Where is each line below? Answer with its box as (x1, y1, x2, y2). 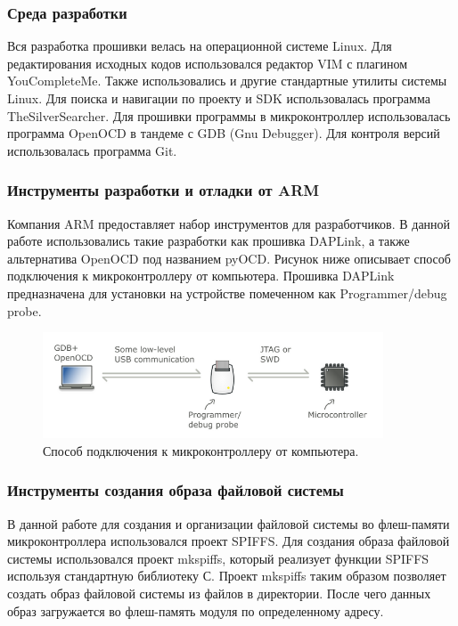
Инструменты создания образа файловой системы (7, 479, 344, 501)
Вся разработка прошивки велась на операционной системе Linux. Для (7, 37, 392, 55)
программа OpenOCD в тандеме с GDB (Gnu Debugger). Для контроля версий (7, 124, 440, 142)
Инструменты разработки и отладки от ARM (7, 179, 320, 201)
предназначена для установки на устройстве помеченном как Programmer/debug (7, 283, 447, 302)
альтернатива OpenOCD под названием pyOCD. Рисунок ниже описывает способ (7, 248, 451, 267)
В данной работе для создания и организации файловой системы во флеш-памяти (7, 514, 450, 533)
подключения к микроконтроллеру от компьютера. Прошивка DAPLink (7, 266, 395, 285)
